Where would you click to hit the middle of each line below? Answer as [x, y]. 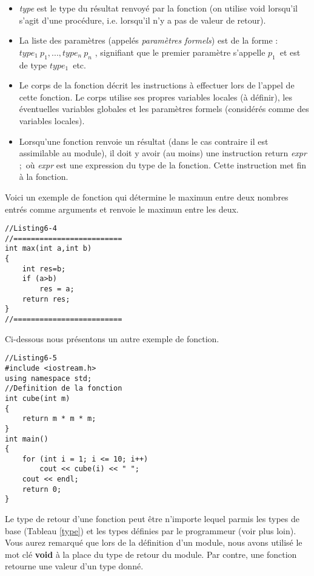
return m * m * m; [59, 419]
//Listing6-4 [31, 229]
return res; [46, 299]
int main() [27, 439]
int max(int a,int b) [48, 249]
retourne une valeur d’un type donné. [74, 566]
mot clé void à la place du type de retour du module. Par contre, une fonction [151, 554]
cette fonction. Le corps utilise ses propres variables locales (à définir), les [155, 97]
